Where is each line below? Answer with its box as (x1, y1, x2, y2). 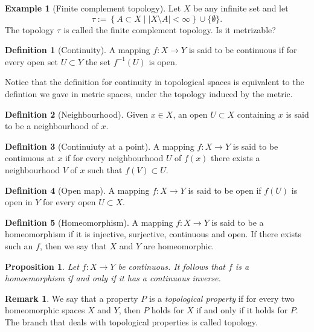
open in (5, 196, 33, 208)
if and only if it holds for (196, 304, 288, 316)
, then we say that (39, 239, 107, 252)
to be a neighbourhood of (5, 120, 98, 132)
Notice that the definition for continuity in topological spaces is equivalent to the (5, 75, 304, 88)
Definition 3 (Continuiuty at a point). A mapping (5, 139, 194, 152)
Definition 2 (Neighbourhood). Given (5, 107, 149, 120)
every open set (5, 55, 58, 68)
